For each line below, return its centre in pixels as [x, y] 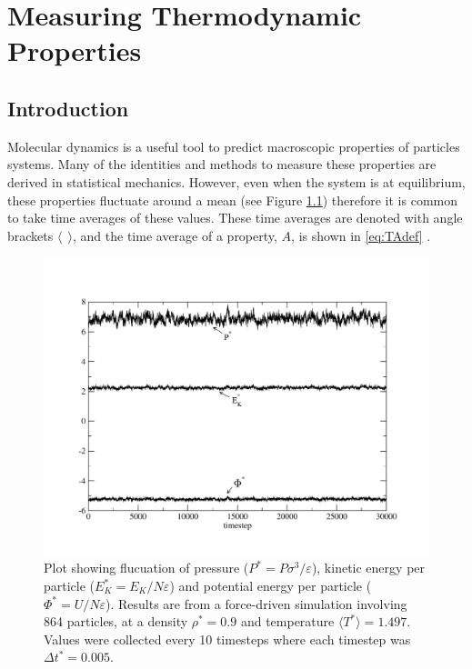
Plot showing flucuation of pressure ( [146, 568]
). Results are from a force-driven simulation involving [256, 603]
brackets [30, 235]
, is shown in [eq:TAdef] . [361, 235]
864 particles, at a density [116, 621]
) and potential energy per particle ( [271, 586]
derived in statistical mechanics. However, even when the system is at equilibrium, [236, 181]
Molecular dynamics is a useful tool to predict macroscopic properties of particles [234, 146]
